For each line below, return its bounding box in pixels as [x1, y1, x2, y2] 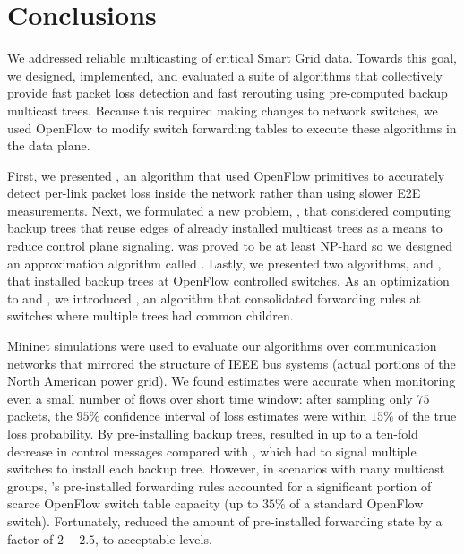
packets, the [7, 406, 73, 425]
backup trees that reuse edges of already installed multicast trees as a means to [7, 218, 443, 237]
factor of [7, 529, 54, 548]
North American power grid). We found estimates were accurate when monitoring [7, 371, 456, 390]
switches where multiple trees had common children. [7, 306, 294, 325]
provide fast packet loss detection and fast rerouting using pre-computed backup [7, 83, 448, 102]
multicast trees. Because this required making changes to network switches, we [7, 100, 438, 119]
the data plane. [7, 136, 90, 155]
